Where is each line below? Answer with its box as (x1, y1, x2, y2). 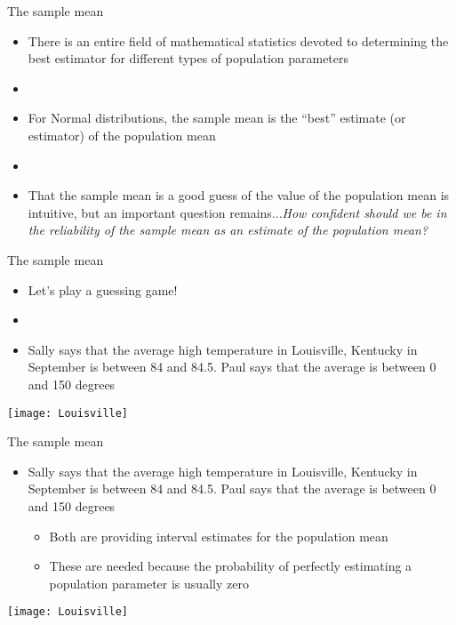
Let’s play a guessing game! (28, 280, 178, 299)
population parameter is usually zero (49, 573, 249, 592)
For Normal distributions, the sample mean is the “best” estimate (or (28, 108, 406, 127)
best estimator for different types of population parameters (28, 49, 349, 68)
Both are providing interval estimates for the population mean (49, 526, 388, 545)
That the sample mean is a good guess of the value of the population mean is (28, 186, 450, 204)
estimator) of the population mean (28, 125, 216, 144)
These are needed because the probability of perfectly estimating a (49, 557, 412, 575)
